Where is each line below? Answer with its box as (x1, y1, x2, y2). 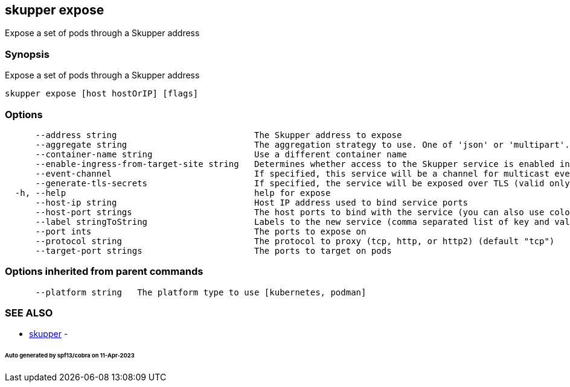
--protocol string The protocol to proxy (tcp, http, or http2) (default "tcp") (35, 236, 555, 246)
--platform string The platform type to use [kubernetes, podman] (35, 287, 367, 297)
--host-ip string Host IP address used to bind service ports (35, 197, 469, 207)
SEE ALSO (5, 307, 53, 319)
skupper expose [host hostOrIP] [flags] (5, 89, 199, 99)
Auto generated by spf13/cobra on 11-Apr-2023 (5, 352, 135, 359)
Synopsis (5, 48, 50, 60)
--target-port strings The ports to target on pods (35, 245, 392, 256)
